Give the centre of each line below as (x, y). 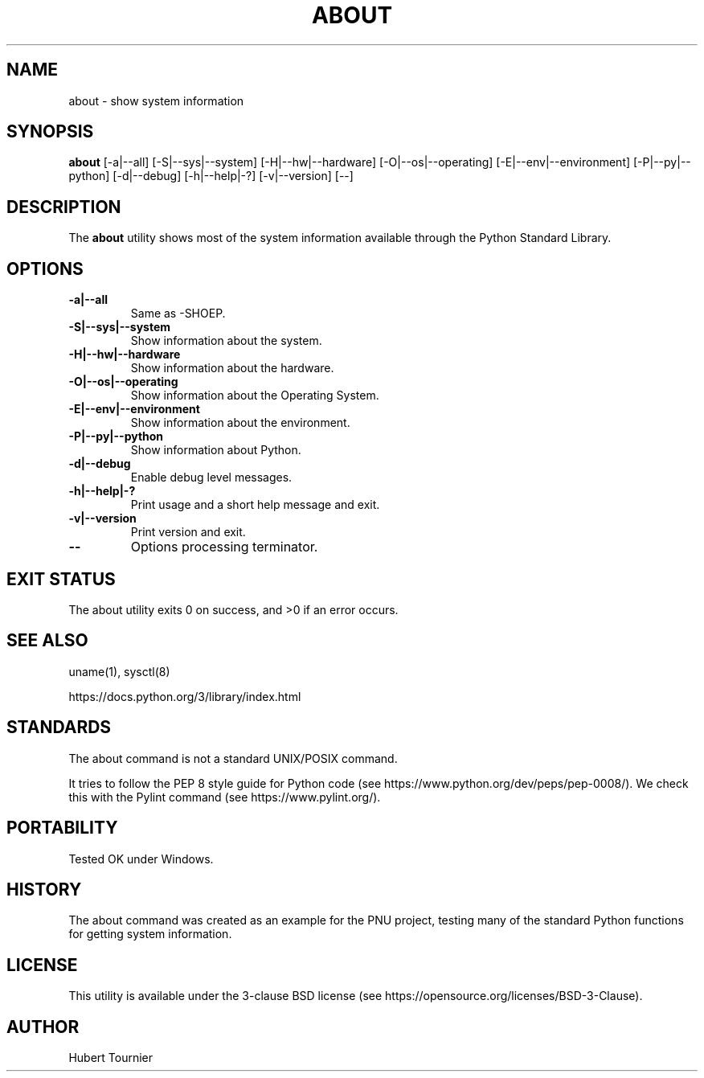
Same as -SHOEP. (178, 314)
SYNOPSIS (50, 132)
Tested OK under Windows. (141, 859)
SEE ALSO (47, 641)
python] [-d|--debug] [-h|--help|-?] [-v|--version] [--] (211, 176)
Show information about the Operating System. (255, 396)
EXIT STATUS (61, 579)
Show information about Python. (216, 450)
